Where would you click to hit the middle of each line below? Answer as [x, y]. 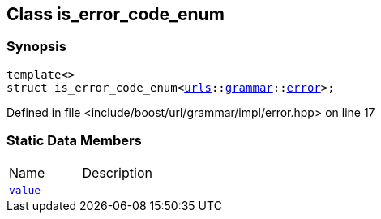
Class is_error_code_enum [116, 14]
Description [117, 172]
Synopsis [36, 47]
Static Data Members [74, 141]
